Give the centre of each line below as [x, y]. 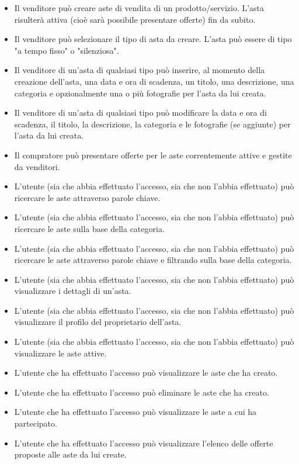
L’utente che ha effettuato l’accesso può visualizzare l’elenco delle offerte [144, 443]
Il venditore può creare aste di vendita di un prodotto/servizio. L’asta [139, 8]
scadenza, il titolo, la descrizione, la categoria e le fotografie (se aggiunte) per [152, 124]
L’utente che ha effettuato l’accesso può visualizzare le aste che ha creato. [146, 373]
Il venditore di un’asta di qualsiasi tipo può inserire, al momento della [140, 70]
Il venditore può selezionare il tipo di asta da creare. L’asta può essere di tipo [153, 39]
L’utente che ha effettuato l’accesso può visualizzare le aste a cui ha [135, 412]
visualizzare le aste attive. [60, 353]
